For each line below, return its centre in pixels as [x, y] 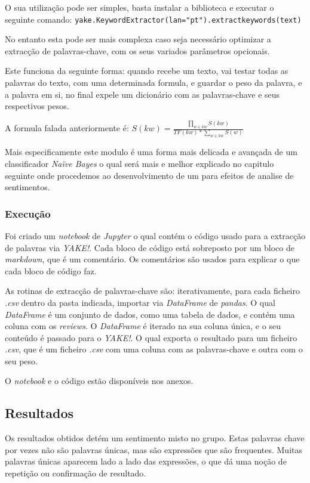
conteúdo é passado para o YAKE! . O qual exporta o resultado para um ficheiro [151, 337]
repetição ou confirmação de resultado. [76, 473]
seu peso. [21, 360]
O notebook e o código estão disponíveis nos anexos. [99, 381]
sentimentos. [27, 187]
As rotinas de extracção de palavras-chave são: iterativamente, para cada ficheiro [152, 291]
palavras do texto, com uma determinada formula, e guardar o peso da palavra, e [154, 83]
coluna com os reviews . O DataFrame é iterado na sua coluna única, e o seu [143, 326]
